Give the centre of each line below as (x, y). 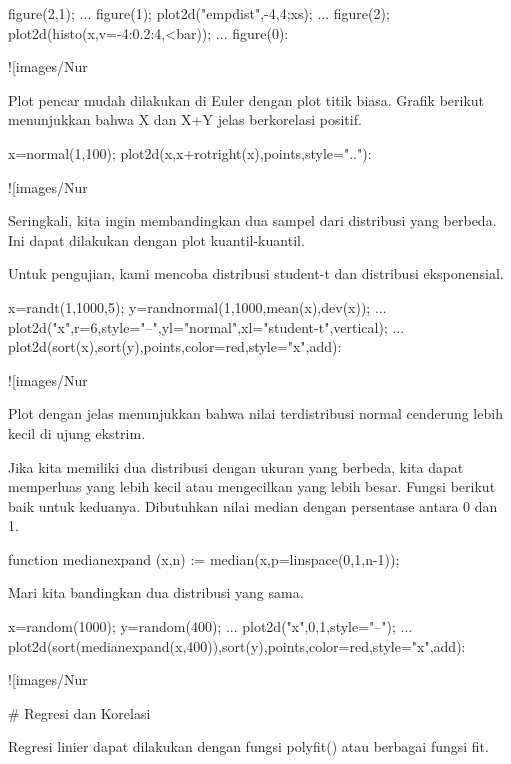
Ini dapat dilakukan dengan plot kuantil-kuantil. (156, 239)
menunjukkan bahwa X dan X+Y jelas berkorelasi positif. (185, 119)
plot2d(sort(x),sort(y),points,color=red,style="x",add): (175, 346)
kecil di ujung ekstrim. (77, 432)
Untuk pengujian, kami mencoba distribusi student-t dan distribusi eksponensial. (256, 273)
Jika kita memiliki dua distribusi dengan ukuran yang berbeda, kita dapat (236, 466)
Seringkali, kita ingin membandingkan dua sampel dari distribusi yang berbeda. (252, 220)
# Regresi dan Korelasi (79, 712)
